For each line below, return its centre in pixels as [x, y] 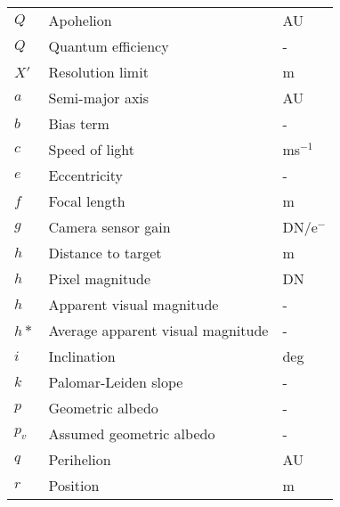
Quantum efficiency [109, 46]
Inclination [82, 356]
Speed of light [92, 149]
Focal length [87, 201]
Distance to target [105, 253]
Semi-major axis [99, 98]
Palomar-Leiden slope [116, 382]
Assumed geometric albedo [132, 433]
